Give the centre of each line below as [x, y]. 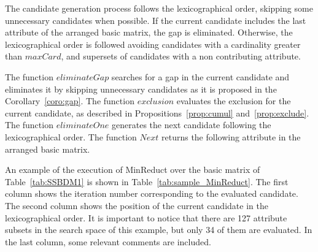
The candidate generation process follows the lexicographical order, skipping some [159, 8]
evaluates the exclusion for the [234, 101]
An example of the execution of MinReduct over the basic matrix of [133, 170]
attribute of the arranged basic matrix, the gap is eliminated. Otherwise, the [149, 32]
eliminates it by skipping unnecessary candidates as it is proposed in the [141, 89]
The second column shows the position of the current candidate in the [137, 205]
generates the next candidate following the [192, 125]
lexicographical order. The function [71, 136]
